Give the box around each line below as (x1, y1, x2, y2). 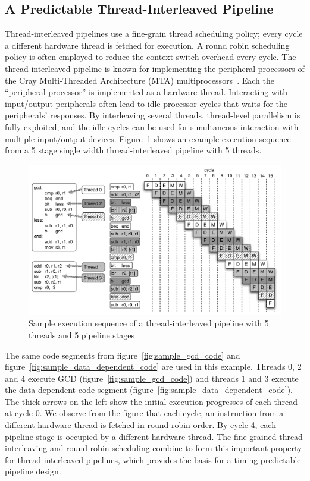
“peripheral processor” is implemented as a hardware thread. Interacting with (5, 86, 288, 98)
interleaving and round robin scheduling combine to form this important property (5, 442, 302, 454)
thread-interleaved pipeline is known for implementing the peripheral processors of (5, 62, 305, 74)
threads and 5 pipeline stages (29, 328, 134, 341)
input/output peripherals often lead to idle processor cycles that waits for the (5, 97, 288, 109)
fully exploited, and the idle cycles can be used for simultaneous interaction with (5, 120, 299, 133)
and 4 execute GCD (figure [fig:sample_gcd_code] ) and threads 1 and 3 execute (5, 372, 299, 384)
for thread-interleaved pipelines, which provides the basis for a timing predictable (5, 453, 301, 466)
